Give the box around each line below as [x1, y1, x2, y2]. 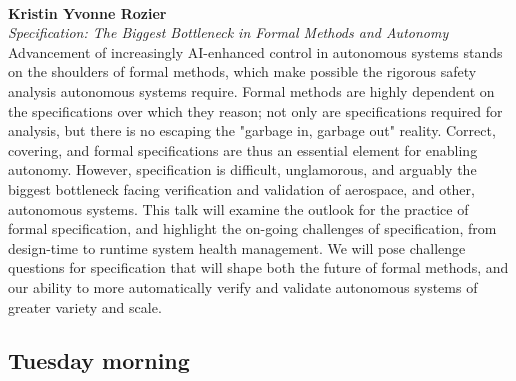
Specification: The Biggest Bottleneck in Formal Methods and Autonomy [8, 22, 449, 43]
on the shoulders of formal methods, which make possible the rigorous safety [8, 61, 477, 82]
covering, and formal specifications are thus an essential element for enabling [8, 139, 478, 160]
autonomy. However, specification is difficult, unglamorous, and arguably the [8, 159, 477, 180]
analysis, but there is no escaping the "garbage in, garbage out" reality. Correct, [8, 120, 496, 141]
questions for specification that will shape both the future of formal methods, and [8, 257, 509, 278]
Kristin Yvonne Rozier [8, 2, 167, 23]
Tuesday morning [8, 345, 190, 376]
